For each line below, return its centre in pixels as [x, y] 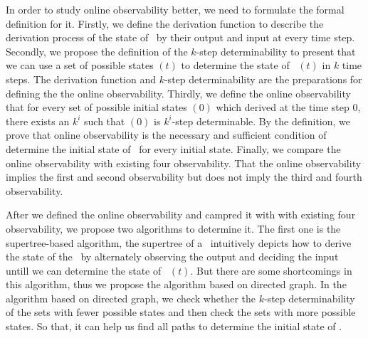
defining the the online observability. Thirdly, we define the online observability [178, 93]
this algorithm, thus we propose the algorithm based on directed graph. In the [176, 284]
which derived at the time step [283, 107]
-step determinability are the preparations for [263, 79]
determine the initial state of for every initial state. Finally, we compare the [173, 148]
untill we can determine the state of [84, 270]
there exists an [38, 121]
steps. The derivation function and [81, 79]
